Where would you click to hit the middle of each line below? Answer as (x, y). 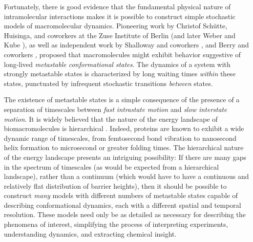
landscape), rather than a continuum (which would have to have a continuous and (126, 176)
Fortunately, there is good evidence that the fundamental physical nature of (117, 6)
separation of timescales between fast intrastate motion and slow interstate (116, 109)
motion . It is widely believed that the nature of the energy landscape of (111, 119)
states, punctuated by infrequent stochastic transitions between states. (108, 83)
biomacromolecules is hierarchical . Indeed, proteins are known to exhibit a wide (124, 128)
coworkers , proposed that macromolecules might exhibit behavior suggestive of (122, 54)
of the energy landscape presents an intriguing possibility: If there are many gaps (125, 157)
